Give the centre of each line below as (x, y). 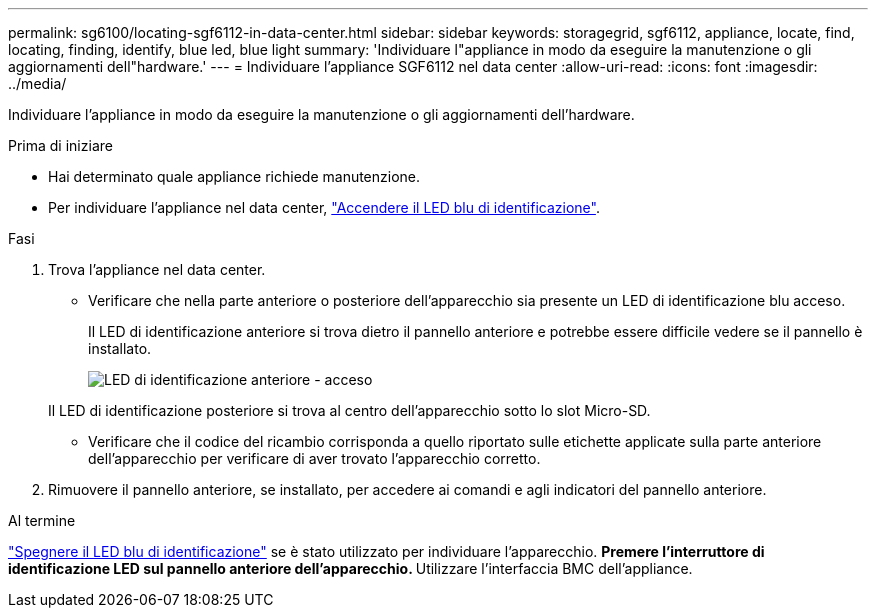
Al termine (42, 520)
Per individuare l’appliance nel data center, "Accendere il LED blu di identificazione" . (324, 207)
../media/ (37, 83)
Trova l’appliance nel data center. (157, 269)
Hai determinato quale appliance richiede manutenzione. (234, 176)
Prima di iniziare (60, 145)
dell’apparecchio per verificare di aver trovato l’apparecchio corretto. (314, 458)
